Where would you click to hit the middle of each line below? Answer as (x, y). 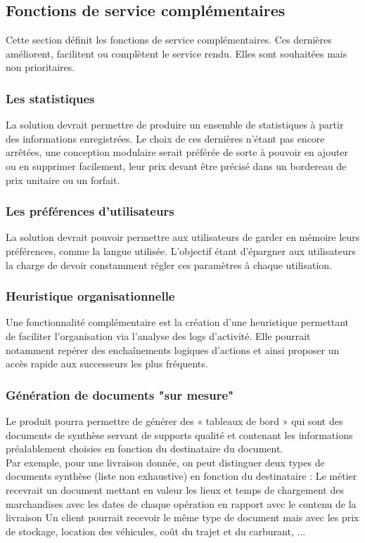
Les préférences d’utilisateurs (90, 211)
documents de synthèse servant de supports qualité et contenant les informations (179, 434)
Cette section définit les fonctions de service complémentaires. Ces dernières (169, 40)
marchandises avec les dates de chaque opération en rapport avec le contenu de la (181, 503)
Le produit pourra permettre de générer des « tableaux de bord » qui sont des (174, 420)
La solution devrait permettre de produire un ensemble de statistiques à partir (175, 125)
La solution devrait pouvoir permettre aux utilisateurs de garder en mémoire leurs (183, 237)
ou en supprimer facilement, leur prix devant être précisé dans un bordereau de (176, 165)
